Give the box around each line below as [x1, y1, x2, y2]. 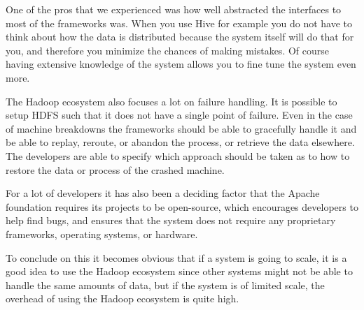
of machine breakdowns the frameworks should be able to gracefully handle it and [6, 121, 357, 135]
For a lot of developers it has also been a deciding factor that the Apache [6, 186, 320, 200]
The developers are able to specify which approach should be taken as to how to [6, 148, 350, 163]
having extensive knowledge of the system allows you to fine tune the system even [6, 57, 356, 71]
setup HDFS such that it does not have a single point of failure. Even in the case [6, 108, 353, 122]
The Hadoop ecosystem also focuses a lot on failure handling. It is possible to [6, 94, 337, 108]
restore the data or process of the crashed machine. [6, 162, 225, 177]
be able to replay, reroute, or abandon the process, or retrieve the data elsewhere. [6, 135, 355, 149]
